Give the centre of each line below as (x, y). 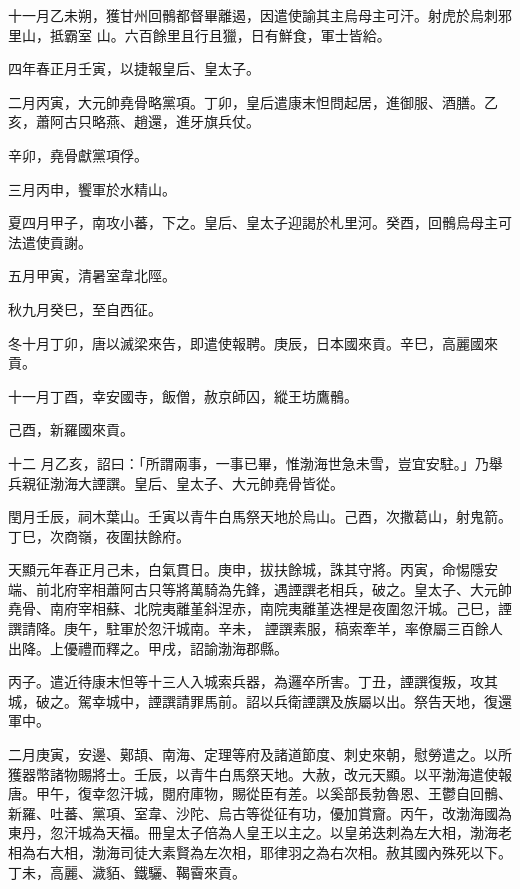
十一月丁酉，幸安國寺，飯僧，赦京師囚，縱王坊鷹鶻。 (183, 395)
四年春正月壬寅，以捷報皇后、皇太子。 (134, 68)
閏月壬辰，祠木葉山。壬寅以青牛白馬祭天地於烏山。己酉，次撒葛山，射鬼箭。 (260, 516)
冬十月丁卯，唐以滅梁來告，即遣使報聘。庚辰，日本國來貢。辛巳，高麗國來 (253, 342)
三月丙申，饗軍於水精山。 (92, 188)
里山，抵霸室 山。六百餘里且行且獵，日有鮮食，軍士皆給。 (199, 34)
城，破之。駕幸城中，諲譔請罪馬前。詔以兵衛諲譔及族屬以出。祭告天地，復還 (260, 700)
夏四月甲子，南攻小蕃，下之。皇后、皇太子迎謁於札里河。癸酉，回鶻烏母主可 (260, 222)
